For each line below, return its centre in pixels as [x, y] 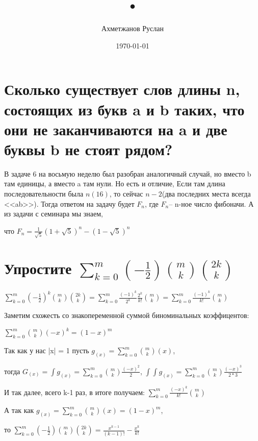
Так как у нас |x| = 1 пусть [47, 350]
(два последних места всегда [206, 193]
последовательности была [44, 193]
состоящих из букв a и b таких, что [124, 109]
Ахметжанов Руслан [133, 28]
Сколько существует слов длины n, [122, 89]
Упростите [38, 268]
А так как [19, 410]
